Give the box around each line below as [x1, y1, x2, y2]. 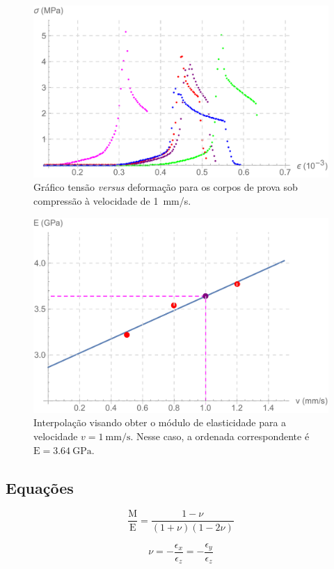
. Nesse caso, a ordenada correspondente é [130, 429, 310, 444]
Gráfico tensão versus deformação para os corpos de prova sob [33, 180, 298, 194]
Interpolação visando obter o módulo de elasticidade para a [33, 415, 287, 430]
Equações [6, 476, 74, 498]
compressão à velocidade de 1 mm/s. [33, 193, 191, 208]
